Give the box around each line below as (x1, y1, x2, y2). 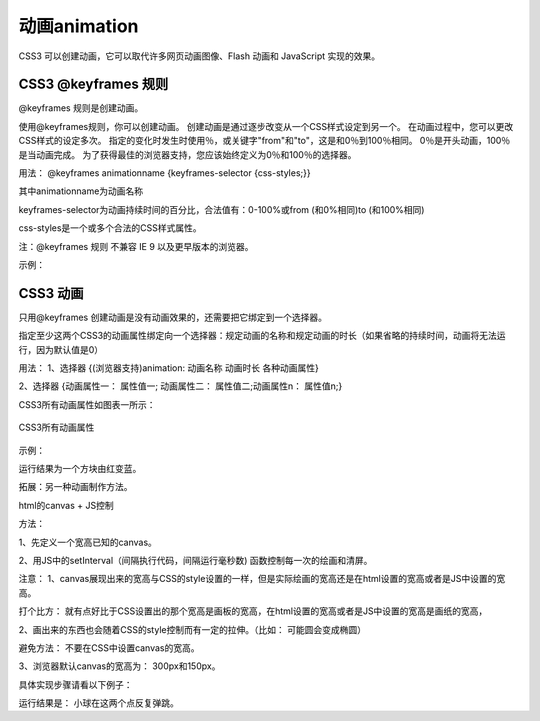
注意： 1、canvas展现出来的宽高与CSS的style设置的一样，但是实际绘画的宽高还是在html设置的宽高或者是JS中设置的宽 (18, 573, 506, 585)
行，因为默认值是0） (18, 343, 104, 355)
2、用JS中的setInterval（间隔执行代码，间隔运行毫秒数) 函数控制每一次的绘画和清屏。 (18, 554, 373, 566)
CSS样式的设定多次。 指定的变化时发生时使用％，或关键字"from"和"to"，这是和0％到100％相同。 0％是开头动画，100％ (18, 135, 511, 147)
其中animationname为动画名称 (18, 185, 144, 197)
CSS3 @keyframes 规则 (18, 76, 169, 93)
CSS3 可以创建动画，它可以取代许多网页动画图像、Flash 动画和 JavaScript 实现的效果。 (18, 50, 381, 62)
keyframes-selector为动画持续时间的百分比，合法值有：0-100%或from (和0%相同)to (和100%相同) (18, 203, 425, 215)
